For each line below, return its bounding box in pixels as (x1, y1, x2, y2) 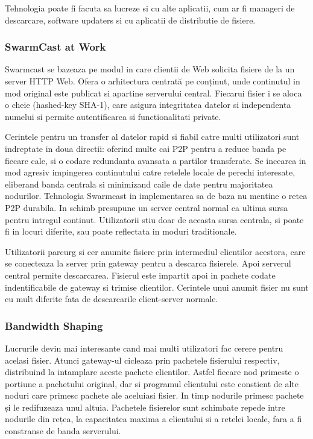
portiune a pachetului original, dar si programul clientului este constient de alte (5, 377, 299, 390)
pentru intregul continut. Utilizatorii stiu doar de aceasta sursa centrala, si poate (5, 213, 304, 226)
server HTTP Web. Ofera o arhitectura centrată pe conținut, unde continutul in (5, 75, 300, 87)
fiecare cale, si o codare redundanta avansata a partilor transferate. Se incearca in (5, 154, 306, 166)
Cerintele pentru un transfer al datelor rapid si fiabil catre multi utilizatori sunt (5, 130, 300, 143)
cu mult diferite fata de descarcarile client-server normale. (5, 292, 218, 305)
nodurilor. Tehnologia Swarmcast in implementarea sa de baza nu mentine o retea (5, 189, 308, 202)
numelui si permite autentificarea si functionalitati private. (5, 110, 221, 122)
